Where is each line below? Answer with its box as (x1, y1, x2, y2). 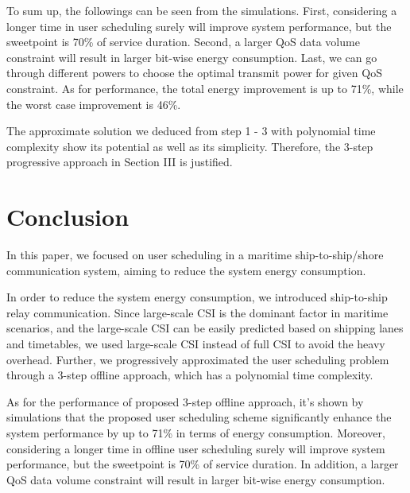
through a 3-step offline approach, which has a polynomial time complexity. (6, 367, 373, 383)
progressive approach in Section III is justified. (6, 153, 233, 170)
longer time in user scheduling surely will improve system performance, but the (6, 17, 392, 34)
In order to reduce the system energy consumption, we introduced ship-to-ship (6, 289, 388, 305)
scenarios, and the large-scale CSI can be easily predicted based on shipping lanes (6, 320, 404, 336)
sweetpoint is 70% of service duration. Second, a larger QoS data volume (6, 33, 360, 50)
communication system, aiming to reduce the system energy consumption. (6, 262, 366, 278)
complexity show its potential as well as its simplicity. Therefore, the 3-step (6, 138, 373, 154)
